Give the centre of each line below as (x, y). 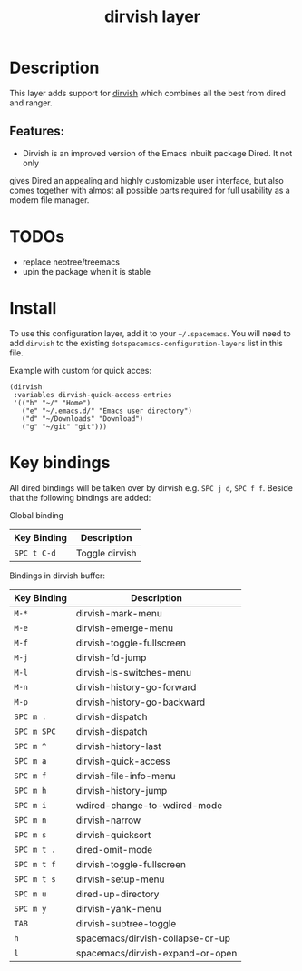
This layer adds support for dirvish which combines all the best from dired (147, 93)
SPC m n (30, 820)
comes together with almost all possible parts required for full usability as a (150, 190)
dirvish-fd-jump (111, 657)
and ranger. (31, 103)
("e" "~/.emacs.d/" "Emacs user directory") (107, 411)
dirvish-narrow (108, 820)
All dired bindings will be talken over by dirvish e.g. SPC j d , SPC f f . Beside (151, 487)
